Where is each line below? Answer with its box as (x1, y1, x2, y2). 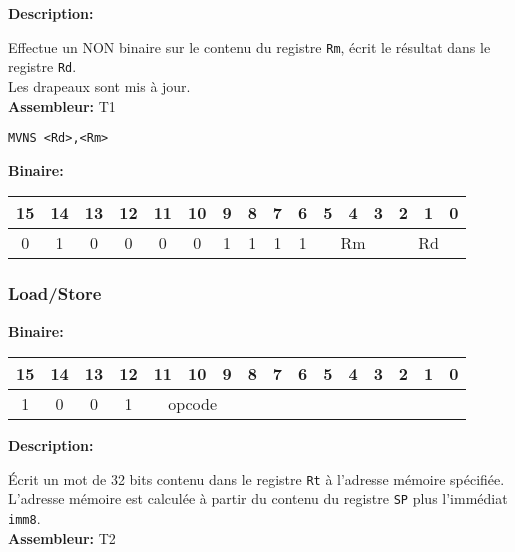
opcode (168, 392, 218, 416)
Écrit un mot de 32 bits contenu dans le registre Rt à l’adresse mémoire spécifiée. (8, 468, 505, 489)
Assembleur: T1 (8, 95, 116, 116)
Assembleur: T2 (8, 527, 116, 548)
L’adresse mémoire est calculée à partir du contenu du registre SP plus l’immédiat (8, 488, 508, 509)
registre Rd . (8, 56, 77, 77)
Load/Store (8, 281, 102, 306)
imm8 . (8, 508, 41, 529)
